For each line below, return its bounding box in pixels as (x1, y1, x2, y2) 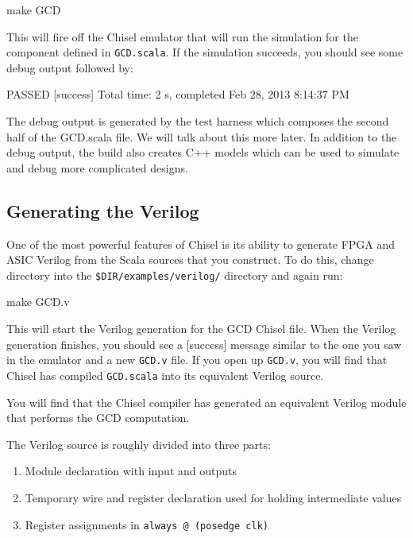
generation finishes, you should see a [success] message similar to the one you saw (6, 335, 402, 352)
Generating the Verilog (6, 198, 199, 223)
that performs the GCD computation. (6, 409, 190, 426)
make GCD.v (6, 293, 70, 310)
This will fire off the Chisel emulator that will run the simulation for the (6, 28, 358, 45)
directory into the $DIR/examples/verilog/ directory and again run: (6, 266, 343, 283)
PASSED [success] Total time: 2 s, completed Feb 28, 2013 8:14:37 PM (6, 86, 349, 103)
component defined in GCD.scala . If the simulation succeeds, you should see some (6, 44, 403, 60)
